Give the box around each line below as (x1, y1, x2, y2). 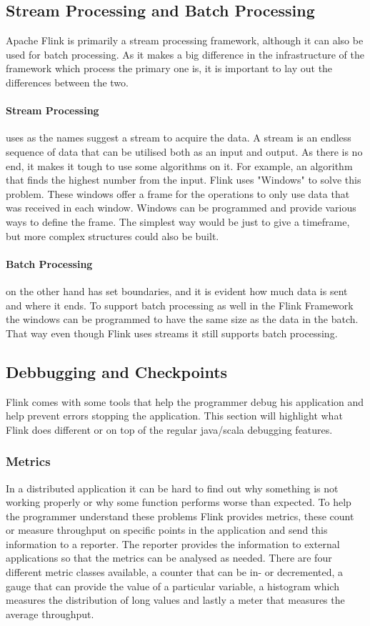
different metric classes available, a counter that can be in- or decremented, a (6, 565, 344, 580)
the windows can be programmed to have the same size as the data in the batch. (6, 312, 359, 327)
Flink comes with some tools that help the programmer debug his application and (6, 394, 364, 409)
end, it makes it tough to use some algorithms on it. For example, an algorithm (6, 158, 353, 173)
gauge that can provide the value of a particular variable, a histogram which (6, 578, 339, 593)
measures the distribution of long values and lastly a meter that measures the (6, 592, 345, 607)
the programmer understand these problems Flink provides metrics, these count (6, 508, 354, 523)
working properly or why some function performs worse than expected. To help (6, 495, 351, 510)
